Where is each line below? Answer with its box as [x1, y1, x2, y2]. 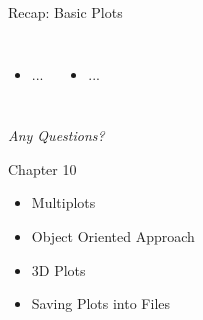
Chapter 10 [8, 158, 77, 179]
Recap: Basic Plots [8, 2, 123, 22]
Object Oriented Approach [31, 225, 195, 246]
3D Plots [31, 259, 86, 280]
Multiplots [31, 192, 96, 213]
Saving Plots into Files [31, 293, 171, 314]
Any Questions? [8, 125, 105, 146]
